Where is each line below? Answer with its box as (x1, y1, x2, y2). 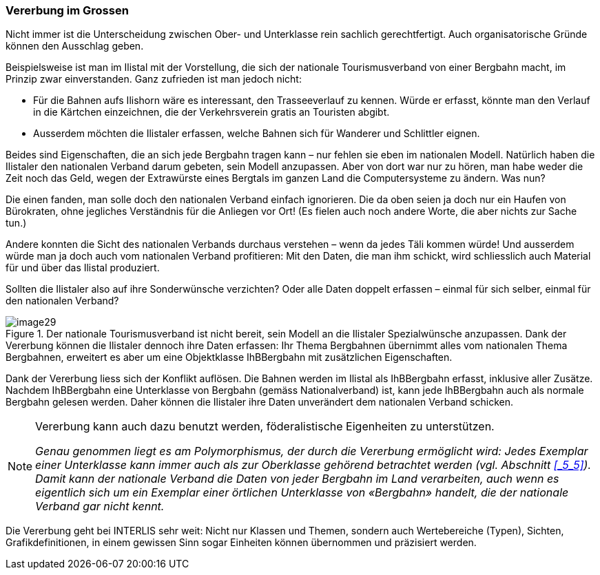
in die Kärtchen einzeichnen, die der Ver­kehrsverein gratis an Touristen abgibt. (33, 106, 390, 118)
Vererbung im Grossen (6, 3, 129, 17)
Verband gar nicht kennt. (35, 499, 165, 514)
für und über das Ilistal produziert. (6, 262, 160, 274)
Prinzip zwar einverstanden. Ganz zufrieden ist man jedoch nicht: (6, 73, 302, 85)
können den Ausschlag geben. (6, 40, 144, 52)
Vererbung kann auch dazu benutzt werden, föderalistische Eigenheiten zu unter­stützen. (35, 419, 495, 434)
